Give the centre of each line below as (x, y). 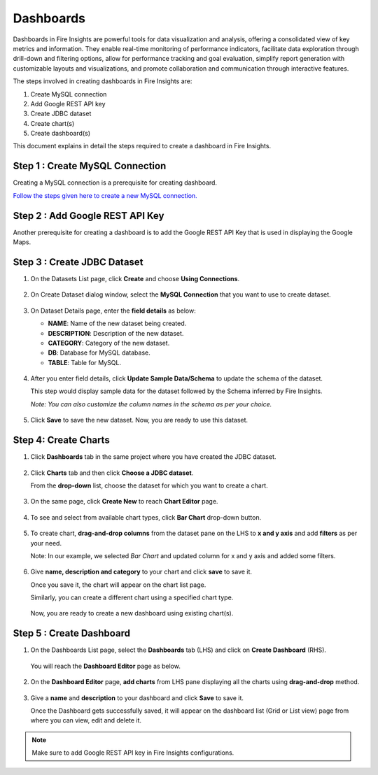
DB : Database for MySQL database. (99, 353)
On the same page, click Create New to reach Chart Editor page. (124, 502)
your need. (46, 543)
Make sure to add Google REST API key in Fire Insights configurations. (133, 753)
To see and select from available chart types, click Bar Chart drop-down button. (146, 517)
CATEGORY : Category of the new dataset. (109, 343)
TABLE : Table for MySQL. (85, 362)
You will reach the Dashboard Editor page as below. (106, 666)
